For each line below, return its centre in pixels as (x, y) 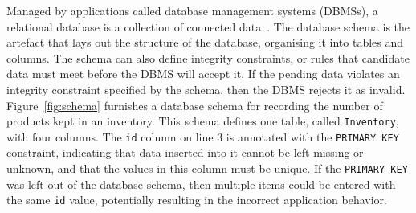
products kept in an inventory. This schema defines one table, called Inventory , (203, 121)
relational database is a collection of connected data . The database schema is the (208, 26)
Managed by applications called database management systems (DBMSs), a (192, 10)
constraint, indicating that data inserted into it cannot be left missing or (185, 152)
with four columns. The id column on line (110, 136)
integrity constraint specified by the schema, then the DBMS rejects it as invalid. (206, 89)
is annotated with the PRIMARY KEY (312, 136)
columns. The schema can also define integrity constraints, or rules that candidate (208, 57)
